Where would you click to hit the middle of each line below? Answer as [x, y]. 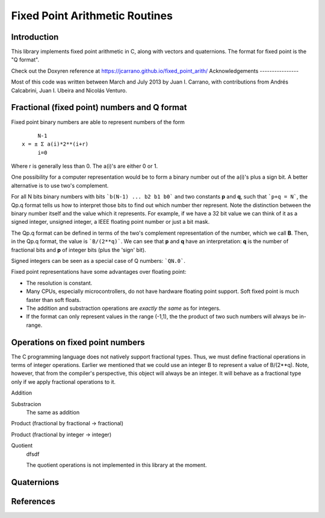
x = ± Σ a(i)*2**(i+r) [55, 144]
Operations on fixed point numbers [78, 342]
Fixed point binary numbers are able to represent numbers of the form [98, 122]
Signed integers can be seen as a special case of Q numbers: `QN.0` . [98, 261]
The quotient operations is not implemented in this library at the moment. [116, 465]
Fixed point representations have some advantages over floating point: [99, 272]
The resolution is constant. [59, 283]
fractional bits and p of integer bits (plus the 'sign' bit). [79, 250]
